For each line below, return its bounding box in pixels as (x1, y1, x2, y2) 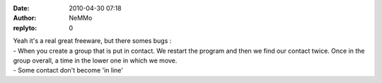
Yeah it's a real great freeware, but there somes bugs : (13, 37, 172, 45)
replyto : (13, 23, 37, 32)
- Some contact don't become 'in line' (13, 66, 124, 75)
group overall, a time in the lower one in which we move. (13, 56, 178, 65)
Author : (13, 14, 37, 23)
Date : (13, 4, 30, 12)
